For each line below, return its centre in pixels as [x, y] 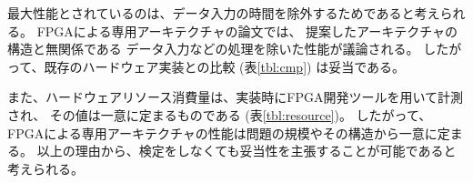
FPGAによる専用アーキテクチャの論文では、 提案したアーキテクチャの [247, 30]
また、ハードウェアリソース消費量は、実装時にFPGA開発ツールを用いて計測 [236, 97]
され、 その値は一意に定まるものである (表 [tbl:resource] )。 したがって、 [220, 114]
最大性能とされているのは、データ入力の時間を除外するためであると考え [224, 13]
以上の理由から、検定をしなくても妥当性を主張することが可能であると [247, 151]
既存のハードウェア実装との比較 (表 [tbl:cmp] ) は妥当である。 [225, 66]
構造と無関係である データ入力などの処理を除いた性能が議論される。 [213, 49]
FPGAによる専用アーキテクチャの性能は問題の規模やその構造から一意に [222, 132]
